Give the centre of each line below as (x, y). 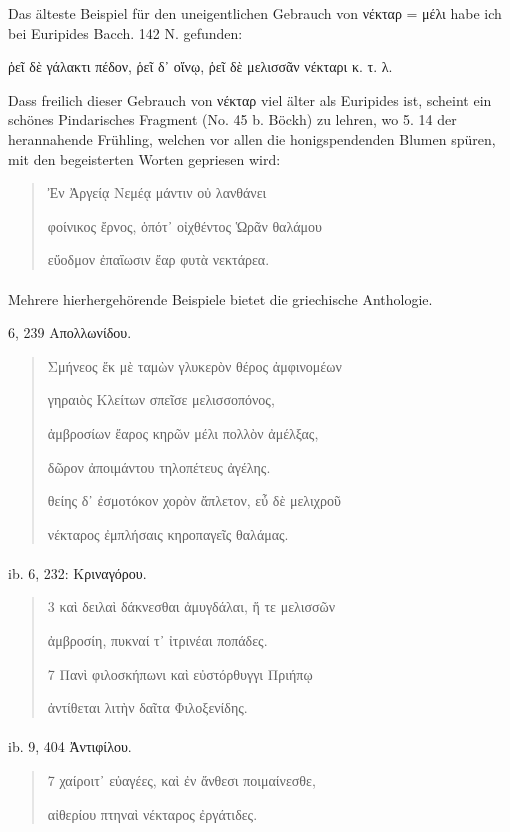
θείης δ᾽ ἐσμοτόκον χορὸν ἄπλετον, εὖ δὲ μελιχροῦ (194, 500)
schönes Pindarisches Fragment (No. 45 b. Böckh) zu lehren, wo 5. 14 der (232, 119)
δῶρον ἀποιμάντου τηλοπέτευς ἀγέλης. (159, 466)
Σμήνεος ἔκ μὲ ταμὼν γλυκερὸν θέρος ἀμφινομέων (194, 365)
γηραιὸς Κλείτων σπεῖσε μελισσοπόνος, (161, 399)
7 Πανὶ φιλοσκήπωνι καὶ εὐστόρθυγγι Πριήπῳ (180, 673)
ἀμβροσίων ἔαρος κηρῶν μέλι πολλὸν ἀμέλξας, (183, 432)
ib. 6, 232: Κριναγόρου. (77, 572)
